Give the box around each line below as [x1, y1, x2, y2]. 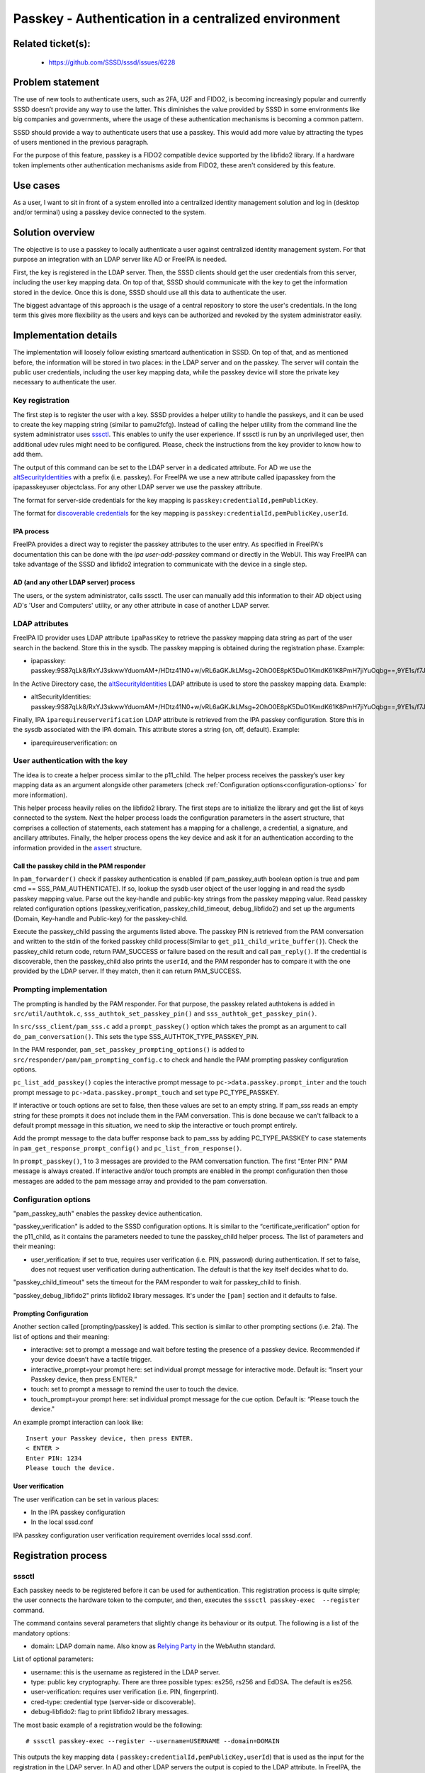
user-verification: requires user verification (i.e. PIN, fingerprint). [30, 1688, 219, 1696]
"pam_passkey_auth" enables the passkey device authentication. [13, 1209, 203, 1218]
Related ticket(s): [13, 38, 91, 50]
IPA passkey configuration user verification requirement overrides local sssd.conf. [13, 1530, 253, 1539]
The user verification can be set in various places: [13, 1495, 159, 1504]
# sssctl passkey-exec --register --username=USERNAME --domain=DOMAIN [25, 1738, 280, 1745]
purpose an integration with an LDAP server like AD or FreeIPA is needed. [13, 255, 227, 264]
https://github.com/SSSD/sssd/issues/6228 [48, 57, 176, 67]
